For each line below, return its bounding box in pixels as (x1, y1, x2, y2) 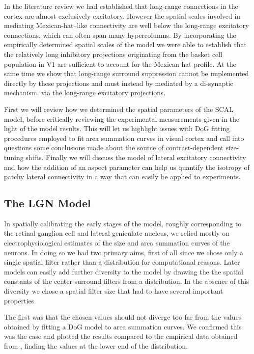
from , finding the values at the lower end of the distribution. (4, 341, 188, 351)
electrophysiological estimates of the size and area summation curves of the (4, 238, 230, 248)
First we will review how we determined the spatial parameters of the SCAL (4, 104, 234, 114)
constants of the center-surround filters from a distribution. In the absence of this (4, 276, 249, 286)
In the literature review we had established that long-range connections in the (4, 1, 238, 11)
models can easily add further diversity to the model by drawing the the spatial (4, 266, 243, 276)
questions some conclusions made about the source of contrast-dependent (4, 142, 224, 153)
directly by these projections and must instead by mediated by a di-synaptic (4, 78, 233, 88)
